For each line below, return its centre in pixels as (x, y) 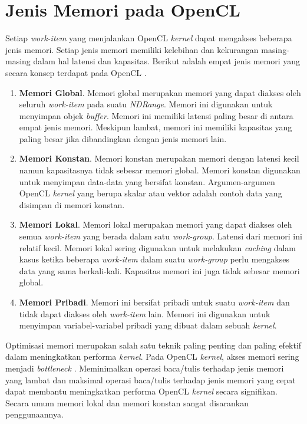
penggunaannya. (34, 414)
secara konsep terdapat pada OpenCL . (76, 72)
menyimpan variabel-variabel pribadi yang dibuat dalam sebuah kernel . (148, 325)
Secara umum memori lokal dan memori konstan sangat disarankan (127, 402)
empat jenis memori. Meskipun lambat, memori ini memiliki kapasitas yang (156, 127)
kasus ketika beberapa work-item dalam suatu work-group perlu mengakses (154, 259)
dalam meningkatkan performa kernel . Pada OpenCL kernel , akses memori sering (152, 356)
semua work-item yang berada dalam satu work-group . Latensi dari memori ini (161, 236)
